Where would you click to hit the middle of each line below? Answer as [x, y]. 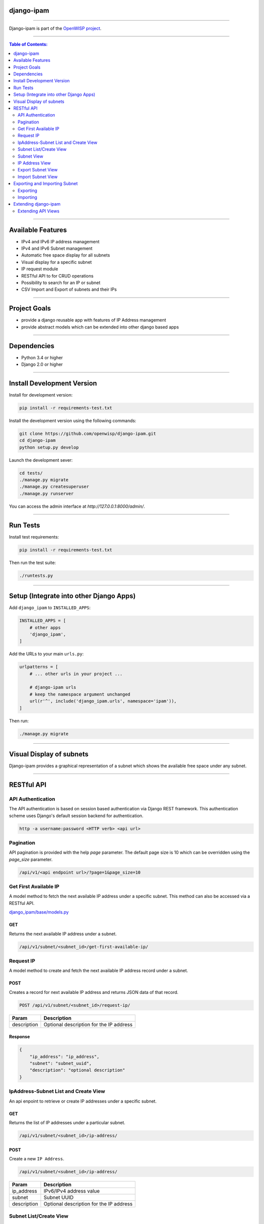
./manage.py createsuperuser [54, 487]
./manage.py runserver [46, 494]
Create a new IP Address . [37, 1158]
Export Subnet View [38, 170]
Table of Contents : [28, 45]
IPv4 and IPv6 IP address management [60, 241]
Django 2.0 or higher [42, 364]
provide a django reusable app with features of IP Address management [94, 320]
